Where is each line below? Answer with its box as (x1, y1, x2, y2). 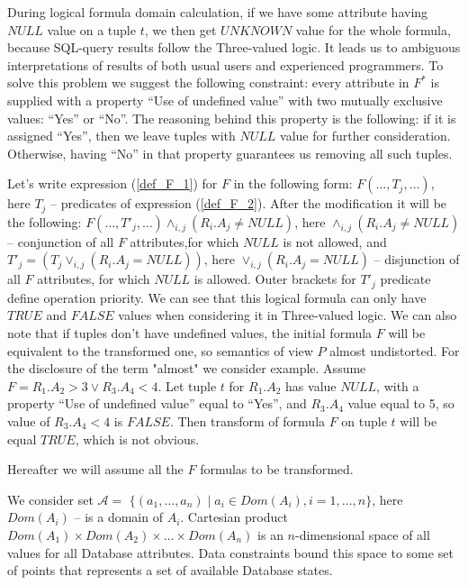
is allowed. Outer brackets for (193, 270, 356, 288)
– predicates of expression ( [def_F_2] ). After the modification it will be (50, 194, 447, 213)
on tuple (341, 412, 387, 430)
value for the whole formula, (295, 20, 451, 39)
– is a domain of (74, 507, 163, 526)
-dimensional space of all (295, 525, 430, 544)
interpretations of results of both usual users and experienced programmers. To (7, 55, 444, 74)
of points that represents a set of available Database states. (7, 561, 333, 580)
